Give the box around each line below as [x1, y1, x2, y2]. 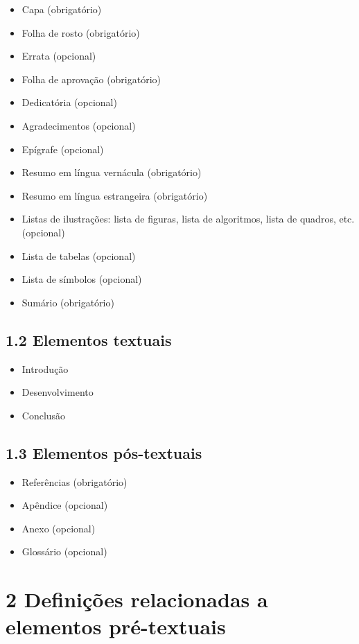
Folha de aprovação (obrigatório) [21, 71, 161, 86]
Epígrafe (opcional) [21, 141, 104, 156]
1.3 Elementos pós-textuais [6, 442, 202, 463]
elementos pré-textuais [6, 612, 226, 641]
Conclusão [21, 408, 66, 422]
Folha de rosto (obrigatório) [21, 25, 140, 40]
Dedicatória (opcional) [21, 95, 117, 110]
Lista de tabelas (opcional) [21, 248, 136, 263]
